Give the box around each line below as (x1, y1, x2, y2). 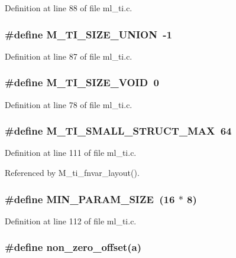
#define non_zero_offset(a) (5, 240, 141, 254)
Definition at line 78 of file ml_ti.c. (5, 98, 132, 110)
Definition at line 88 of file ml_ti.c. (5, 2, 132, 14)
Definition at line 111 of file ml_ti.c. (5, 146, 137, 159)
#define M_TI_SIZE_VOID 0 (5, 75, 159, 90)
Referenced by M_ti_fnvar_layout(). (5, 166, 140, 179)
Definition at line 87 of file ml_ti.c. (5, 50, 132, 62)
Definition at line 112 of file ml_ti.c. (5, 214, 137, 227)
